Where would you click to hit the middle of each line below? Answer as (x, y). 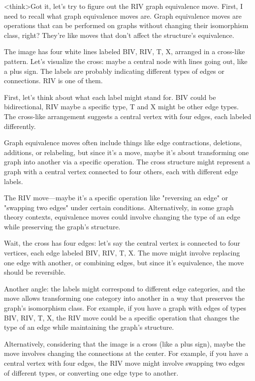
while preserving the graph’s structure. (62, 226)
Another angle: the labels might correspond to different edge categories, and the (125, 288)
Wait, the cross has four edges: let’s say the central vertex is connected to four (122, 243)
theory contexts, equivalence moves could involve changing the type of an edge (122, 217)
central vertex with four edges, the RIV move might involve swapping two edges (125, 363)
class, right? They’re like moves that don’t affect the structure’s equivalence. (119, 35)
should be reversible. (35, 272)
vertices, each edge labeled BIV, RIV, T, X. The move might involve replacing (122, 253)
